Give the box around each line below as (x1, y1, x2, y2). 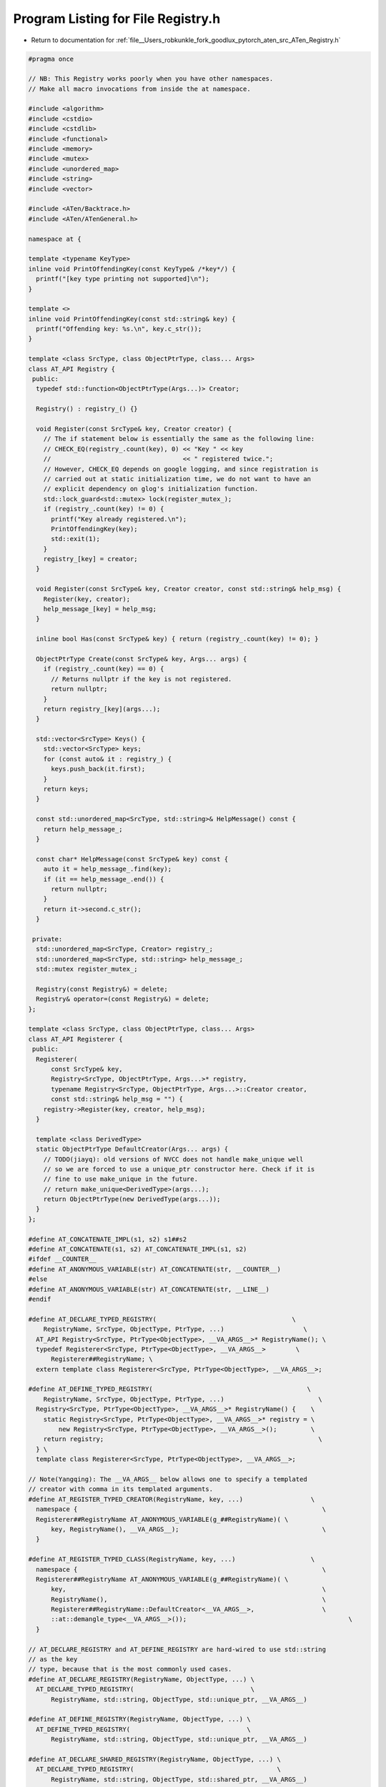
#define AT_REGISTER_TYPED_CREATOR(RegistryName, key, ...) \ (28, 1495, 315, 1503)
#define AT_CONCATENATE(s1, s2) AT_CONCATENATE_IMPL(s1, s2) (28, 1245, 247, 1254)
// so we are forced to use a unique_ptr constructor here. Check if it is (43, 1165, 315, 1173)
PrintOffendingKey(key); (51, 525, 139, 533)
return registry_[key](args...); (43, 705, 161, 713)
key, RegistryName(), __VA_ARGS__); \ (51, 1525, 327, 1533)
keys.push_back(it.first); (51, 765, 146, 773)
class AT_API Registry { (28, 365, 116, 373)
